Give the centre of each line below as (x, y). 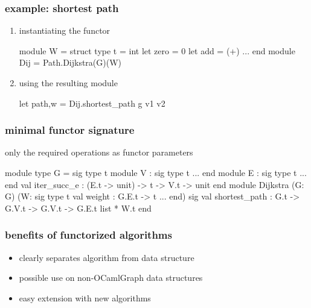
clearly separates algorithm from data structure (107, 257)
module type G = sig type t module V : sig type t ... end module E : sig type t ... (156, 172)
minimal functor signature (70, 130)
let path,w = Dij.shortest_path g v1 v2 (92, 103)
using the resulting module (68, 83)
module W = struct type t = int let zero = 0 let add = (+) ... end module (157, 50)
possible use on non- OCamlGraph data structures (111, 278)
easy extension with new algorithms (85, 297)
